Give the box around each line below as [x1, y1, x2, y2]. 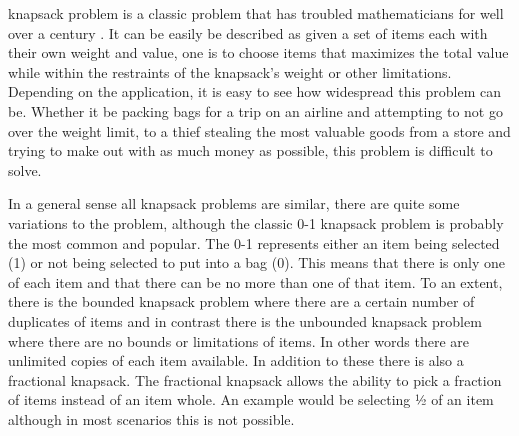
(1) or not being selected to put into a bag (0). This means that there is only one [8, 252, 505, 273]
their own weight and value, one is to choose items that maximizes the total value [8, 42, 509, 63]
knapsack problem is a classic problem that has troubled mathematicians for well [8, 3, 504, 23]
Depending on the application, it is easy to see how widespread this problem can [8, 81, 501, 102]
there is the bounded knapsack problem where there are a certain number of [8, 291, 475, 312]
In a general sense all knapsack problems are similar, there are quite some [8, 193, 460, 214]
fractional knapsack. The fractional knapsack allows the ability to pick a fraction [8, 369, 502, 390]
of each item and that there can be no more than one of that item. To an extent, [8, 271, 503, 292]
